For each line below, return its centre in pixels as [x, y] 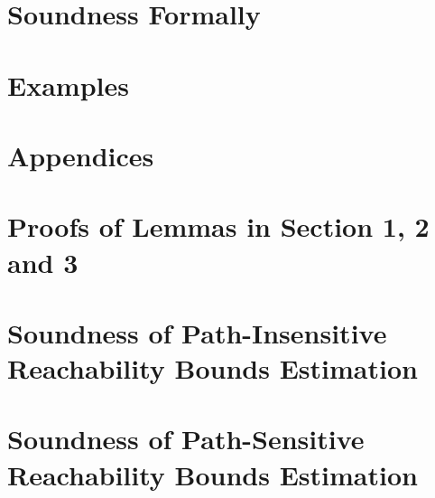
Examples [68, 85]
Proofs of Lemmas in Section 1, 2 [218, 226]
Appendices [81, 155]
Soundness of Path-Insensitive [197, 332]
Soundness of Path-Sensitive [186, 439]
